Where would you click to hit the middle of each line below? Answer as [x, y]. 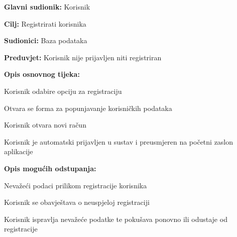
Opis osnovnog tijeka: [42, 74]
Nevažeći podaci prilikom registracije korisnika [76, 185]
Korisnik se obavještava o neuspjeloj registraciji [77, 202]
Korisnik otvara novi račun [45, 125]
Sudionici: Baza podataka [46, 40]
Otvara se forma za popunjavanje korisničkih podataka [88, 108]
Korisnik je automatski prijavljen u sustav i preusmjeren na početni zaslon [119, 141]
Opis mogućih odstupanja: [50, 168]
